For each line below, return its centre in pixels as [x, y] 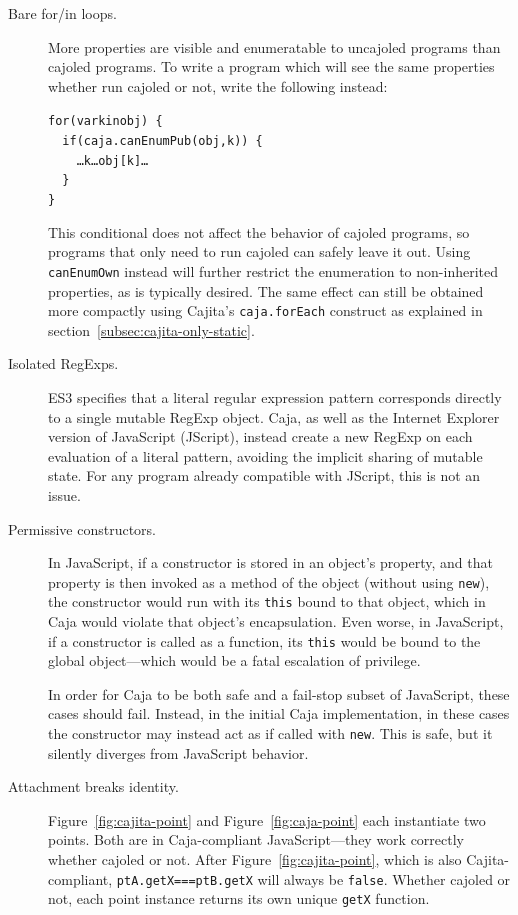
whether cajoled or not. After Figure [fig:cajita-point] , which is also [255, 859]
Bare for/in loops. [62, 13]
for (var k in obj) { [105, 121]
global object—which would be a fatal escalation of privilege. [234, 660]
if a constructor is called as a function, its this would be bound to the [264, 640]
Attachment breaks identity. [93, 786]
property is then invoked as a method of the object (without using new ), [269, 581]
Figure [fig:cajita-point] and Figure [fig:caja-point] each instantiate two [267, 819]
